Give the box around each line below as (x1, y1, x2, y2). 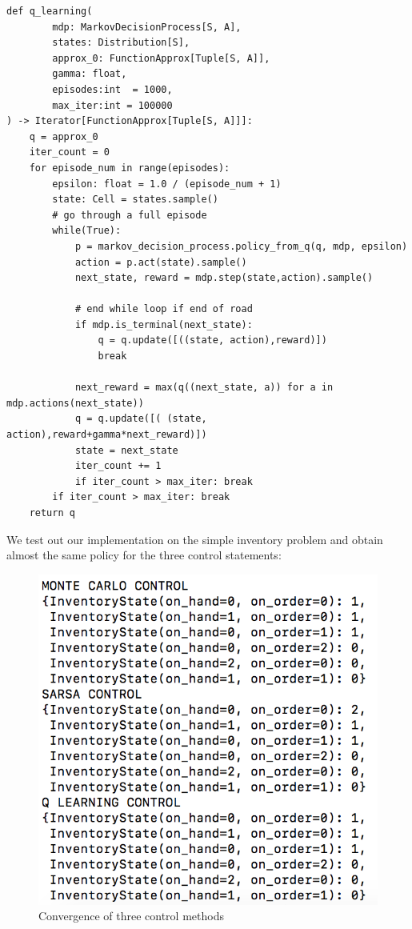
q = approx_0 (29, 130, 98, 142)
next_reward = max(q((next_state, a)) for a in (74, 382, 334, 394)
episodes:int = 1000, (52, 83, 173, 95)
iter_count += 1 (74, 460, 162, 472)
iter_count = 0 (29, 146, 110, 158)
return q (29, 507, 75, 519)
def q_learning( (6, 6, 93, 17)
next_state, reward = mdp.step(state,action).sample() (74, 272, 374, 284)
